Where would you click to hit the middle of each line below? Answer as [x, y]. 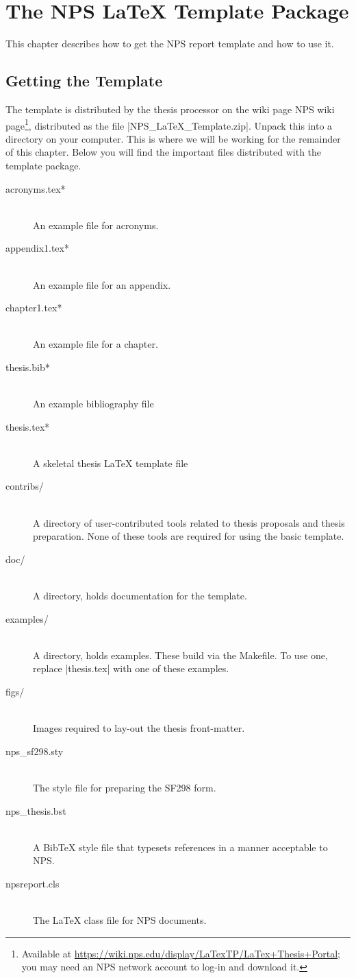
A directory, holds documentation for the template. [140, 596]
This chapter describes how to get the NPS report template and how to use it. [170, 44]
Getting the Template [84, 81]
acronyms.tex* [36, 188]
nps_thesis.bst [36, 810]
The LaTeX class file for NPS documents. [120, 920]
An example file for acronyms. [96, 225]
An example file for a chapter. [96, 344]
